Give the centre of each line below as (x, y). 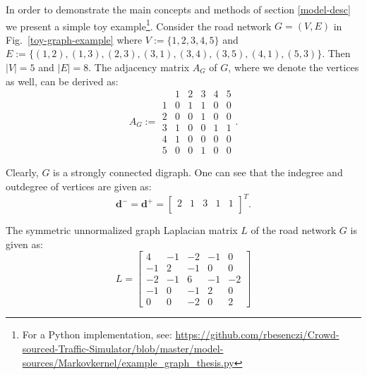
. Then (336, 53)
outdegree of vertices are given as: (79, 186)
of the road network (294, 230)
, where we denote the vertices (294, 67)
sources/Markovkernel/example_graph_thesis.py (128, 362)
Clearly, (22, 172)
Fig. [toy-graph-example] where (74, 39)
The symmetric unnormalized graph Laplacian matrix (122, 230)
